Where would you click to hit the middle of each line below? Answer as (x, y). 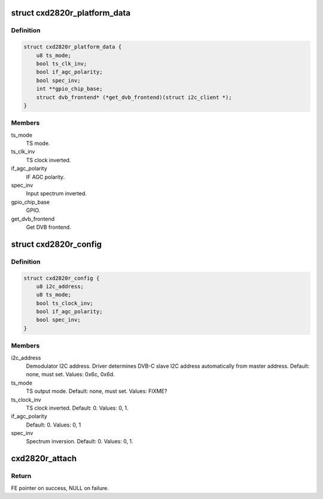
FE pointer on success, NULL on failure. (60, 488)
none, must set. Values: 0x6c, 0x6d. (70, 374)
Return (21, 476)
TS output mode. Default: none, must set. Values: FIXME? (97, 391)
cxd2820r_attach (44, 459)
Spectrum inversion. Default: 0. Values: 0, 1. (80, 441)
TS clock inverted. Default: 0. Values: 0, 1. (77, 408)
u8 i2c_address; (60, 286)
